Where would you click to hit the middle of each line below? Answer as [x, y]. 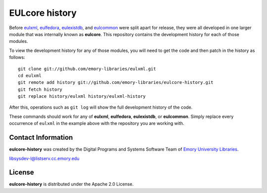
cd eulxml [30, 76]
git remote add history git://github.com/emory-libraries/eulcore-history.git [116, 82]
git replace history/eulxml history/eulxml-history [82, 96]
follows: [17, 57]
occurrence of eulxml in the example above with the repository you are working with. [97, 123]
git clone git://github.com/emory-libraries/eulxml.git [87, 69]
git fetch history [40, 89]
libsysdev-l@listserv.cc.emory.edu [44, 158]
